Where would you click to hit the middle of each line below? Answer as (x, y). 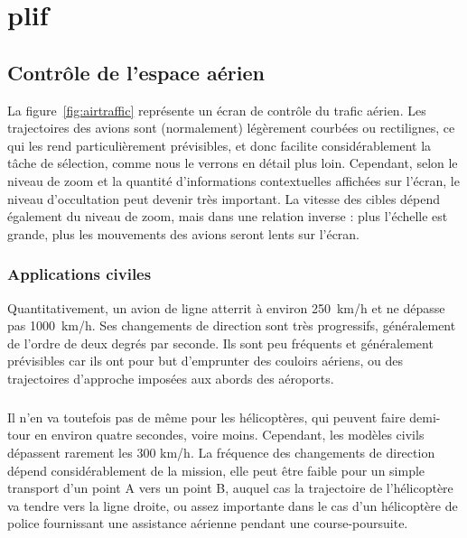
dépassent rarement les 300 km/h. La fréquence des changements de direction (221, 453)
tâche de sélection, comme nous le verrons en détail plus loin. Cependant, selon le (233, 163)
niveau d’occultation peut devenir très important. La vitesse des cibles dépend (224, 198)
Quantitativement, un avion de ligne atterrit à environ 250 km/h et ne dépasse (226, 307)
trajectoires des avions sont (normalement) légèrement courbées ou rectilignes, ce (231, 128)
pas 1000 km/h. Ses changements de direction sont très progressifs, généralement (232, 325)
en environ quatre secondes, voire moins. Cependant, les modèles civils (229, 435)
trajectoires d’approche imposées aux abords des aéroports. (171, 378)
